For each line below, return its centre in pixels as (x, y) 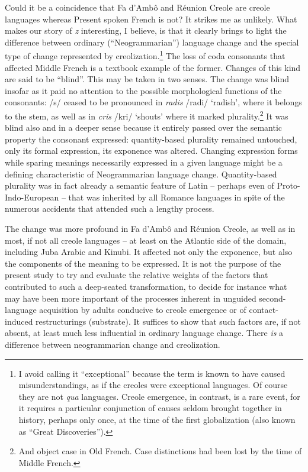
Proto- (288, 185)
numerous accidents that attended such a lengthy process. (110, 208)
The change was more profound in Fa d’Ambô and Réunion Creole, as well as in (150, 228)
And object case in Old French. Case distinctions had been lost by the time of (160, 451)
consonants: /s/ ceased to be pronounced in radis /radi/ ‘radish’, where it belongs (153, 102)
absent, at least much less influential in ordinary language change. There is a (144, 333)
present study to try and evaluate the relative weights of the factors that (137, 275)
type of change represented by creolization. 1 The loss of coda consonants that (145, 55)
